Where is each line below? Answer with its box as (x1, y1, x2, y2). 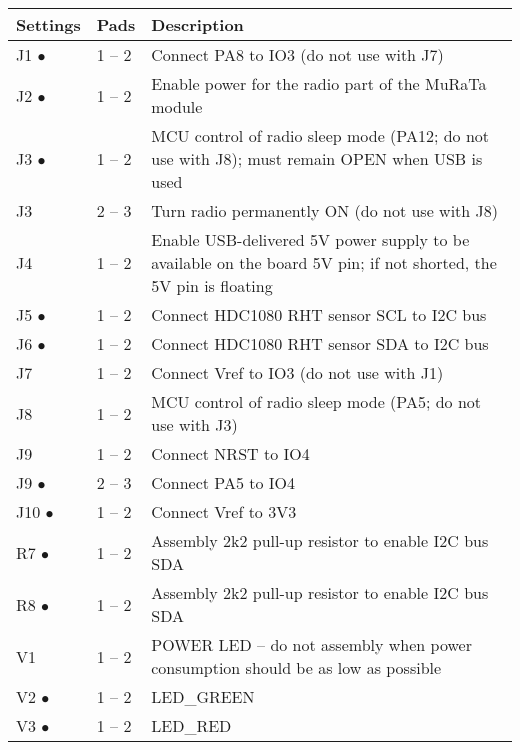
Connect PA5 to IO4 (151, 471, 296, 494)
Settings (16, 13, 81, 36)
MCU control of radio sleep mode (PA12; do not (151, 124, 490, 147)
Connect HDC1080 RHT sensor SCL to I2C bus (151, 303, 487, 326)
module (151, 95, 203, 118)
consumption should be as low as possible (151, 656, 442, 679)
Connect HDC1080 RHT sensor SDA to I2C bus (151, 332, 489, 355)
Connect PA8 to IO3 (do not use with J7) (151, 43, 444, 66)
